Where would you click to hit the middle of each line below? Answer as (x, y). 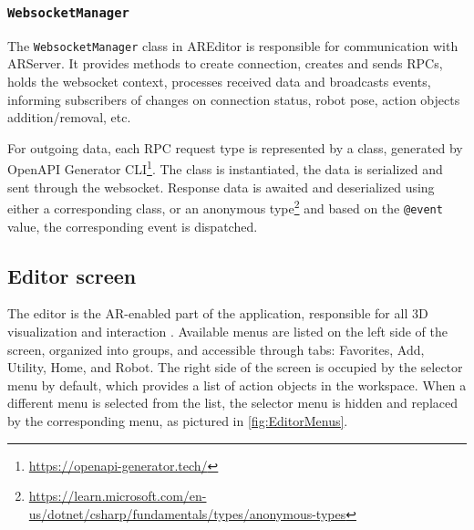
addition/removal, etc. (69, 117)
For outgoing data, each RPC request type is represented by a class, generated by (235, 147)
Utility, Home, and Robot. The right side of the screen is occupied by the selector (235, 367)
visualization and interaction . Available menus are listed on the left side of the (227, 331)
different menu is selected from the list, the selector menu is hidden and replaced (232, 403)
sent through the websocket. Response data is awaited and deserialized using (221, 187)
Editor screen (72, 275)
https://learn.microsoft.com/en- (118, 496)
